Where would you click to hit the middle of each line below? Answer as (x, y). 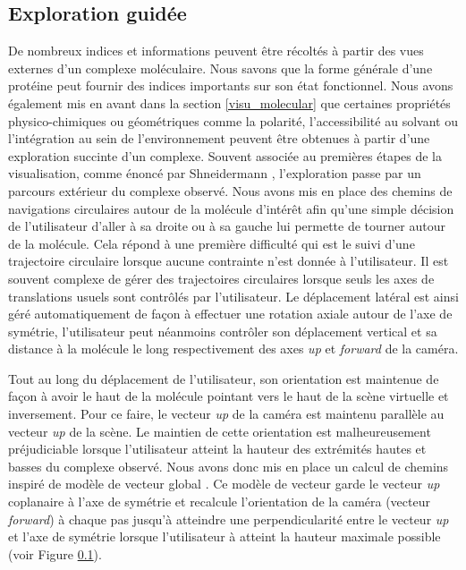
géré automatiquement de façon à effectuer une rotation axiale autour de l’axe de (230, 314)
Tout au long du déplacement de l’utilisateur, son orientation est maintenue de (224, 378)
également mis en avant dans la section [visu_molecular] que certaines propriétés (229, 102)
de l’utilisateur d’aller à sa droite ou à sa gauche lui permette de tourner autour (227, 226)
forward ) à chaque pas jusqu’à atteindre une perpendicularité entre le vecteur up (229, 519)
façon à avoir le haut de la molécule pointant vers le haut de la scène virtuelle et (229, 396)
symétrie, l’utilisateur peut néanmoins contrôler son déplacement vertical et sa (223, 331)
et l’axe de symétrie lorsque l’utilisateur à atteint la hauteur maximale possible (225, 536)
